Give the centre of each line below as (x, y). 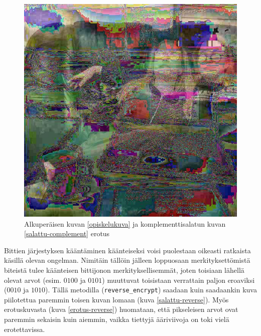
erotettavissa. (25, 329)
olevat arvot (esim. (33, 280)
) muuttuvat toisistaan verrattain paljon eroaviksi (178, 280)
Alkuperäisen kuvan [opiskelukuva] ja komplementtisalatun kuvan (125, 223)
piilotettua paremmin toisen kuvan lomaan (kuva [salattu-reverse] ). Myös (116, 299)
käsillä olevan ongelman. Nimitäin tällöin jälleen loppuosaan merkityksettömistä (127, 260)
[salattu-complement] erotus (67, 233)
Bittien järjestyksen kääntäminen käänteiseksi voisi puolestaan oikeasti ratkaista (127, 250)
